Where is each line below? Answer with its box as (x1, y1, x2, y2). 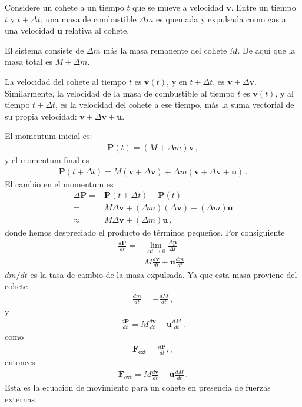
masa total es (5, 55, 53, 68)
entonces (5, 356, 35, 368)
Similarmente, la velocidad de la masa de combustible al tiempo (5, 87, 235, 99)
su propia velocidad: (5, 110, 77, 122)
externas (5, 392, 35, 405)
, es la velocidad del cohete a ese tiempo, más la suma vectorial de (55, 98, 294, 111)
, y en (167, 75, 187, 87)
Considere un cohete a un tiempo (5, 1, 124, 13)
